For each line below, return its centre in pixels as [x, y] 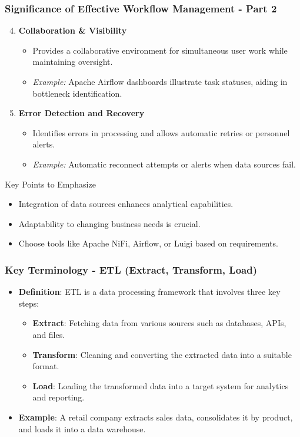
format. [46, 366]
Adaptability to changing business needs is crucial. [109, 223]
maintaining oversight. [73, 62]
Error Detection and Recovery [81, 113]
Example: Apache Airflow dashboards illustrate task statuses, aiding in [160, 81]
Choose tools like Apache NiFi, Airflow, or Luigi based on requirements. [148, 243]
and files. [49, 334]
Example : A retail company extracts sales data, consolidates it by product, [156, 417]
